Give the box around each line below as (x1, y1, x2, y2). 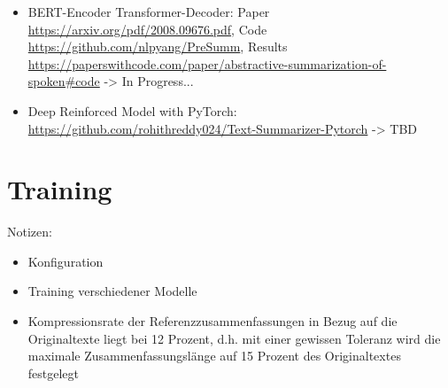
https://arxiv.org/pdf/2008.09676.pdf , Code (27, 19, 267, 38)
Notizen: (7, 222, 52, 241)
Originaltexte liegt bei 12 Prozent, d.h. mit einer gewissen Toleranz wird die (27, 329, 441, 347)
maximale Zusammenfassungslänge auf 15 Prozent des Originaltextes (27, 346, 401, 365)
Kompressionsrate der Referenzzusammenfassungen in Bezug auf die (27, 312, 398, 330)
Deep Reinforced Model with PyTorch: (27, 101, 237, 120)
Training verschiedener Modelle (27, 282, 197, 300)
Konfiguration (27, 252, 104, 270)
